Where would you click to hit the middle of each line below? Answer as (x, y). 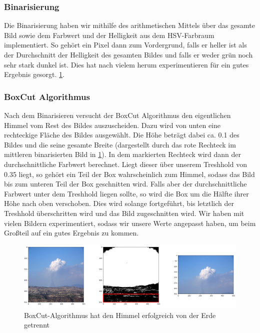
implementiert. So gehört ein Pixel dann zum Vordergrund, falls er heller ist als (125, 45)
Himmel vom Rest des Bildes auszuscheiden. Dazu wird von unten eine (112, 125)
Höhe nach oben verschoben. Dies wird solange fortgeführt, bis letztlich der (119, 203)
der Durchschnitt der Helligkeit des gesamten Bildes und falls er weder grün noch (128, 54)
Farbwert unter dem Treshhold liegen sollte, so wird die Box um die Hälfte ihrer (126, 193)
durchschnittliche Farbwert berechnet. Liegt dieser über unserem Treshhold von (125, 164)
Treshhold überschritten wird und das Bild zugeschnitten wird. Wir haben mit (124, 213)
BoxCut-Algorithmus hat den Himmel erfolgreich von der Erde (120, 315)
